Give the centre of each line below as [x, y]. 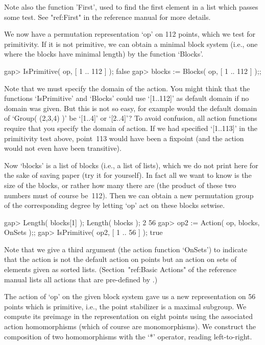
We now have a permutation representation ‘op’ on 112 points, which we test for [130, 34]
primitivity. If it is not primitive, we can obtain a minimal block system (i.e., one [131, 44]
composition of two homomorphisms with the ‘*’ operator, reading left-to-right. [128, 336]
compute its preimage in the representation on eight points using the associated [129, 316]
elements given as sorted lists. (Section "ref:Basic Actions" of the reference [121, 269]
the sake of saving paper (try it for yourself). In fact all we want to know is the [128, 175]
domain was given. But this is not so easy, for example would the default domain [131, 108]
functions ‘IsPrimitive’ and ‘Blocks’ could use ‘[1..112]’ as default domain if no [127, 98]
